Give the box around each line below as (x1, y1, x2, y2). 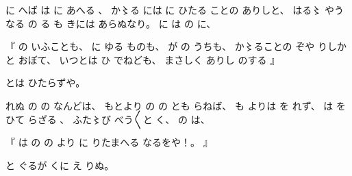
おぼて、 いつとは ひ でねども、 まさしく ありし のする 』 (18, 52, 280, 66)
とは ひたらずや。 (5, 75, 86, 90)
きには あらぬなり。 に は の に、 (66, 16, 216, 30)
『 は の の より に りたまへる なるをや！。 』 (5, 135, 213, 149)
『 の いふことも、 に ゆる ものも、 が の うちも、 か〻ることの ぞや (5, 39, 315, 53)
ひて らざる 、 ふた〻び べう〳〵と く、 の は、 (5, 112, 210, 126)
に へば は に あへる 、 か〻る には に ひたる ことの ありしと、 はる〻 (5, 3, 322, 16)
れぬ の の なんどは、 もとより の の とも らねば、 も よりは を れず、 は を (5, 98, 347, 112)
